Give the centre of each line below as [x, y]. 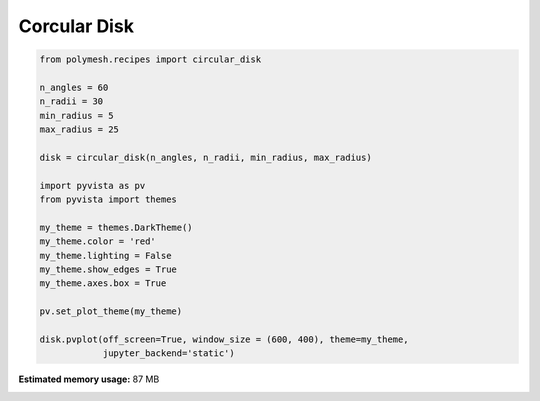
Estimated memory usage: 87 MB [89, 379]
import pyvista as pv [92, 185]
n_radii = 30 [71, 101]
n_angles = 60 [74, 87]
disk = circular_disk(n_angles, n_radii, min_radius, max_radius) [205, 157]
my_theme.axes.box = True [103, 283]
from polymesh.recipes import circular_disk [150, 59]
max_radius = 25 [79, 129]
